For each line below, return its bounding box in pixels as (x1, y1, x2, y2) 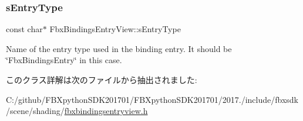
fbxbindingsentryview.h (64, 105, 148, 117)
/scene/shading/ (6, 105, 65, 117)
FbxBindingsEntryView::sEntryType (49, 23, 181, 35)
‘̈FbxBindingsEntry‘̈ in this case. (6, 54, 122, 66)
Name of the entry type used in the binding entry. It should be (6, 42, 232, 54)
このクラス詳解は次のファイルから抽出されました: (6, 74, 197, 85)
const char (6, 23, 43, 35)
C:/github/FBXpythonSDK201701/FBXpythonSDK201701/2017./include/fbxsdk (6, 93, 298, 105)
